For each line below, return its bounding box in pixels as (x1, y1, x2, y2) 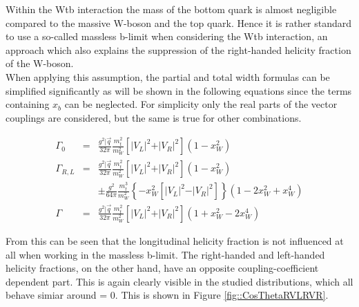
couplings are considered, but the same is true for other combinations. (6, 110, 302, 124)
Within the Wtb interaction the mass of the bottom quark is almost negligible (6, 2, 337, 16)
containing (6, 97, 50, 111)
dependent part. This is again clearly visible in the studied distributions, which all (6, 274, 353, 288)
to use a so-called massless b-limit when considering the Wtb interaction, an (6, 29, 328, 44)
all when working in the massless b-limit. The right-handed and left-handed (6, 247, 325, 261)
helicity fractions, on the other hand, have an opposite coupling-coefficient (6, 261, 319, 275)
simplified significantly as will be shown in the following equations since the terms (6, 83, 352, 97)
